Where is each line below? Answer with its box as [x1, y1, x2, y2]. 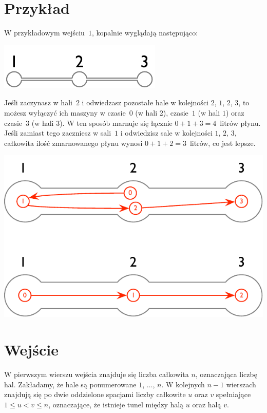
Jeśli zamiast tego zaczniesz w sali [4, 127, 111, 138]
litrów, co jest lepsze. [189, 137, 256, 148]
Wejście [4, 339, 59, 360]
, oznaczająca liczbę [195, 369, 257, 380]
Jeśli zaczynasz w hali [4, 97, 72, 108]
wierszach [226, 379, 256, 389]
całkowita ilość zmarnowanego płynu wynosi [4, 137, 143, 148]
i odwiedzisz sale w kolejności [120, 127, 213, 138]
